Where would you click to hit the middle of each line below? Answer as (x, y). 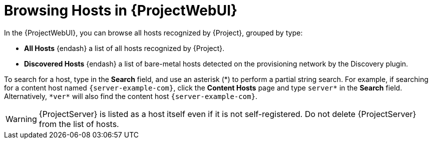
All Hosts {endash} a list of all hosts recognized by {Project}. (124, 48)
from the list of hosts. (79, 124)
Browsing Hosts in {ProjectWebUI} (121, 10)
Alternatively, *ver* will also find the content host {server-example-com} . (131, 96)
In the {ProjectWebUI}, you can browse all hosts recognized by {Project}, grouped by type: (153, 32)
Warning (21, 119)
